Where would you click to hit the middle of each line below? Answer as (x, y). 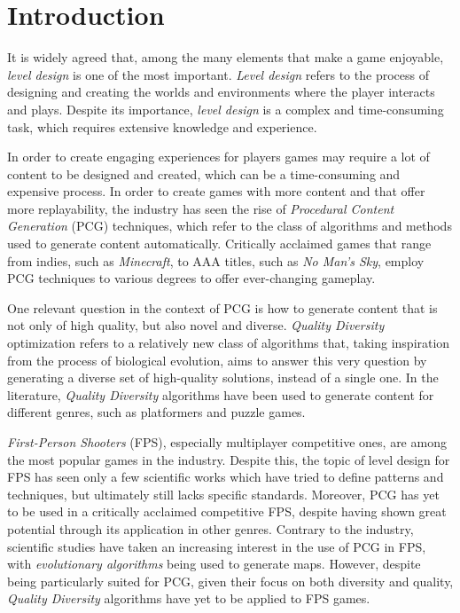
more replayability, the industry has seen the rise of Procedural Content (201, 208)
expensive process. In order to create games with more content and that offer (216, 191)
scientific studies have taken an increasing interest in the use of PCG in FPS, (217, 546)
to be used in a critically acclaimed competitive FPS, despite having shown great (227, 511)
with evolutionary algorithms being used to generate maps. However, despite (214, 564)
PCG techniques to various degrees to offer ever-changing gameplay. (191, 278)
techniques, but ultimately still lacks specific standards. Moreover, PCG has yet (223, 494)
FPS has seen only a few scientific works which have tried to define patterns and (226, 477)
